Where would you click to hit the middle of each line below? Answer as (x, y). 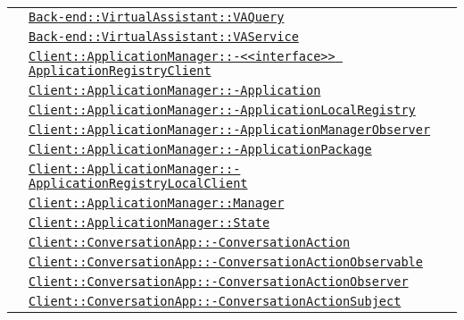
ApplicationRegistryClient (120, 71)
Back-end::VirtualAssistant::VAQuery (157, 17)
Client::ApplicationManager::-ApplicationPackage (200, 149)
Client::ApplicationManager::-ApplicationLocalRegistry (222, 110)
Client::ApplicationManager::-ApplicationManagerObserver (230, 130)
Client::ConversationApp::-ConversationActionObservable (226, 262)
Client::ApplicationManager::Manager (157, 203)
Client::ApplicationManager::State (149, 223)
